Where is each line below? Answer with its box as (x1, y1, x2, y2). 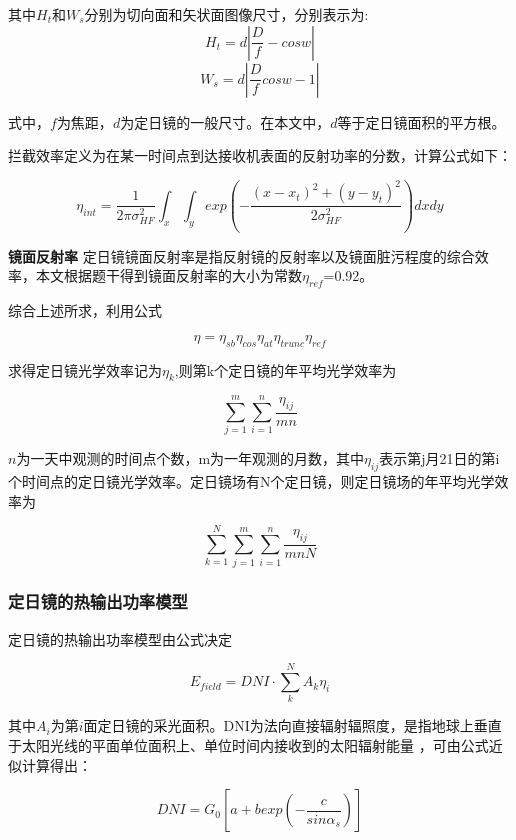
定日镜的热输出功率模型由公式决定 (8, 628, 232, 649)
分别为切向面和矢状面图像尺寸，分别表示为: (84, 4, 369, 24)
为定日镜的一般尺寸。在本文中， (120, 111, 331, 132)
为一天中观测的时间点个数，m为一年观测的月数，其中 (16, 448, 365, 469)
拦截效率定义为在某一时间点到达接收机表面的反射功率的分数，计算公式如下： (8, 145, 512, 166)
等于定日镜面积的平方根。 (337, 111, 506, 132)
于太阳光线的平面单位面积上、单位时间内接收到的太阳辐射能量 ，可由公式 (8, 735, 489, 756)
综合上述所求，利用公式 (8, 300, 162, 321)
